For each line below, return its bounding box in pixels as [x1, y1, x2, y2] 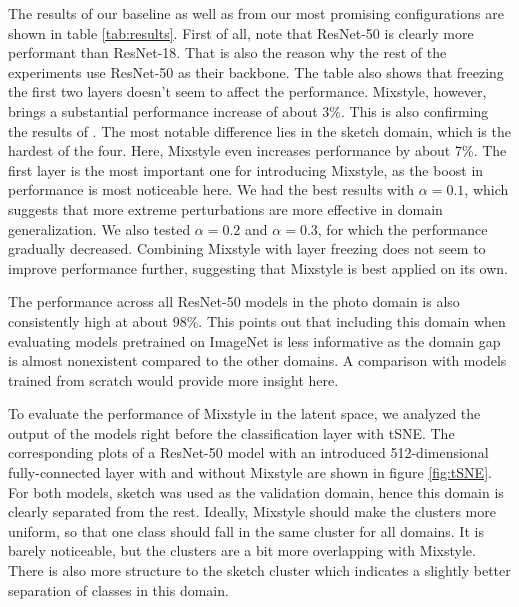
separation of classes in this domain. [8, 579, 229, 600]
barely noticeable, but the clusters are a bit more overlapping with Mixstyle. [8, 540, 476, 561]
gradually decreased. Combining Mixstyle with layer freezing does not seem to [8, 238, 486, 259]
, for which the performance [317, 218, 488, 239]
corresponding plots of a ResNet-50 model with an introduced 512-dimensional [8, 442, 489, 463]
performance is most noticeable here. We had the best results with [8, 179, 415, 200]
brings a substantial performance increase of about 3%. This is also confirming [8, 100, 489, 121]
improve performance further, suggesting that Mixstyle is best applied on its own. [8, 257, 509, 278]
